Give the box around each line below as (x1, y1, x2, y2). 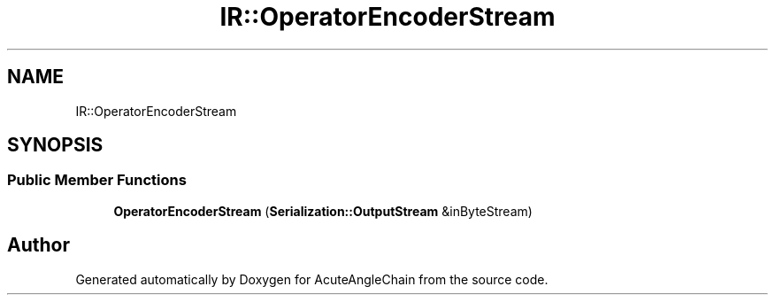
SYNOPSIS (7, 134, 104, 157)
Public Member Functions (7, 171, 187, 190)
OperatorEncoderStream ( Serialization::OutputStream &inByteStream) (113, 203, 533, 219)
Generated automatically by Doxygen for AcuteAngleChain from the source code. (75, 271, 549, 287)
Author (7, 234, 70, 257)
